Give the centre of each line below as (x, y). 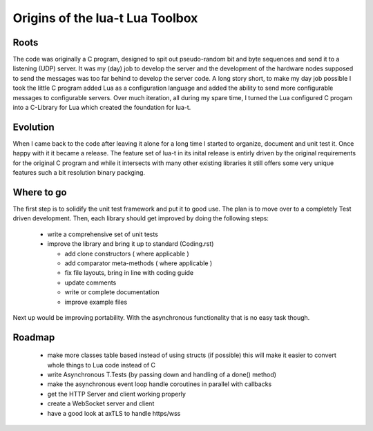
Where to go (40, 192)
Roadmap (34, 337)
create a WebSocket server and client (101, 403)
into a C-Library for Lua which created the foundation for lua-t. (102, 108)
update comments (90, 282)
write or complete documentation (112, 292)
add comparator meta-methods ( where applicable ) (138, 263)
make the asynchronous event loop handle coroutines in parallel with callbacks (160, 384)
